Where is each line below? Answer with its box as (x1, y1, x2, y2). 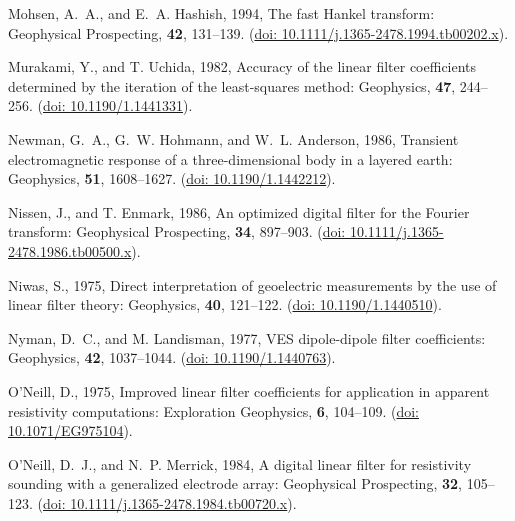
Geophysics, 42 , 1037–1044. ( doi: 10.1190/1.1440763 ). (8, 347, 336, 368)
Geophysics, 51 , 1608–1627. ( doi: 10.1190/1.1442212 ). (8, 168, 336, 189)
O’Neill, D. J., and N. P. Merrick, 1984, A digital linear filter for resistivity (8, 453, 472, 474)
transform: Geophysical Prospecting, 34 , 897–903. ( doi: (8, 221, 346, 242)
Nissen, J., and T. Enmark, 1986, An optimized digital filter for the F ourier (8, 201, 470, 222)
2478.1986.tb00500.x (8, 240, 132, 261)
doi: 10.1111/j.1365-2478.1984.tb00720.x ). (43, 492, 297, 513)
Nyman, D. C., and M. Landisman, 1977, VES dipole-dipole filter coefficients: (8, 327, 486, 348)
